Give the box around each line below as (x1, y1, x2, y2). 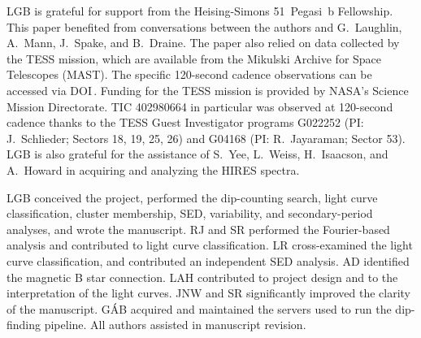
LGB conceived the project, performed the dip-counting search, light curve (7, 188, 378, 206)
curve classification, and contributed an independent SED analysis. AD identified (7, 252, 410, 269)
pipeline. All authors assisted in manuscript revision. (44, 316, 306, 333)
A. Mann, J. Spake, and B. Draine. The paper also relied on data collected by (7, 34, 400, 51)
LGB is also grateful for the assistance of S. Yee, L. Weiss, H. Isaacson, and (7, 145, 388, 162)
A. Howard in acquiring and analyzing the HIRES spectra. (7, 161, 300, 178)
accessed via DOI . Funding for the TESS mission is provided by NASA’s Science (7, 81, 409, 98)
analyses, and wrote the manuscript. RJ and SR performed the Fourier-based (7, 220, 390, 237)
